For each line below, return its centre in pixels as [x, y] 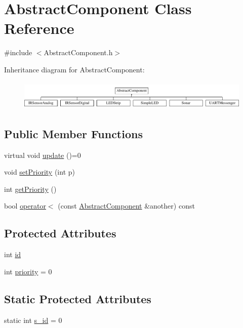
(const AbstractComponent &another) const [126, 206]
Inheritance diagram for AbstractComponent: [74, 69]
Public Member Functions [73, 133]
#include [18, 52]
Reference [39, 28]
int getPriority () [30, 189]
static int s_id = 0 [33, 320]
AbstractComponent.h [78, 52]
